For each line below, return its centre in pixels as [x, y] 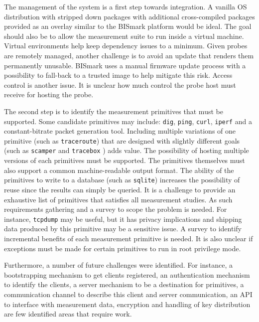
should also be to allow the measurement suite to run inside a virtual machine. [124, 36]
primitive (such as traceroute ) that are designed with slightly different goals [122, 140]
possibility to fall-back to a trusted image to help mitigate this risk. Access [118, 75]
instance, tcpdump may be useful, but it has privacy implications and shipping [123, 219]
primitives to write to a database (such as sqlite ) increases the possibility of [122, 180]
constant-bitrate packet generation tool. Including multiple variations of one [120, 131]
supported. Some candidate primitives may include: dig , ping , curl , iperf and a [128, 121]
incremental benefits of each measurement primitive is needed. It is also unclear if [129, 238]
